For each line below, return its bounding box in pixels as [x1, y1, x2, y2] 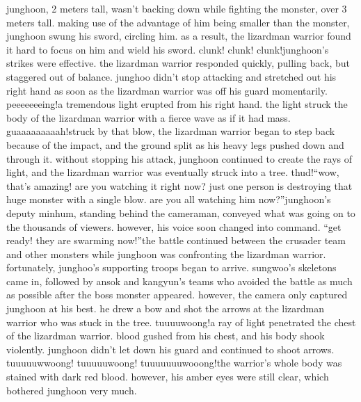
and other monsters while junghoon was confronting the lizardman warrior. [6, 246, 326, 261]
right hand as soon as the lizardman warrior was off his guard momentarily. [6, 83, 328, 97]
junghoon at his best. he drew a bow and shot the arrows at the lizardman [6, 301, 325, 316]
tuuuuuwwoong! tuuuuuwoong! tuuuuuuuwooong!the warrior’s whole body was [6, 355, 342, 370]
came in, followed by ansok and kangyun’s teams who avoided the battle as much [6, 273, 353, 288]
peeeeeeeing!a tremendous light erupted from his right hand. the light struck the [6, 97, 348, 111]
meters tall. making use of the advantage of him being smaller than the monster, [6, 15, 350, 29]
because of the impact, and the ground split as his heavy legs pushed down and [6, 137, 344, 152]
